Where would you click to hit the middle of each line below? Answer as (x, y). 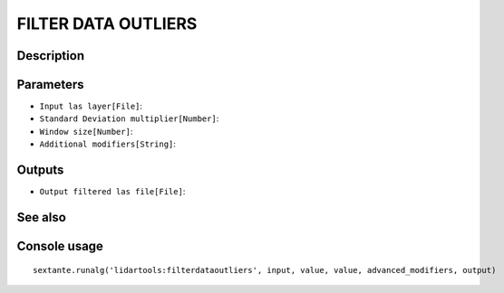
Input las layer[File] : (91, 106)
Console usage (60, 246)
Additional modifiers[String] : (108, 144)
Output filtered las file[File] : (112, 192)
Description (51, 56)
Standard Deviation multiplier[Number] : (129, 118)
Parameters (50, 85)
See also (42, 217)
